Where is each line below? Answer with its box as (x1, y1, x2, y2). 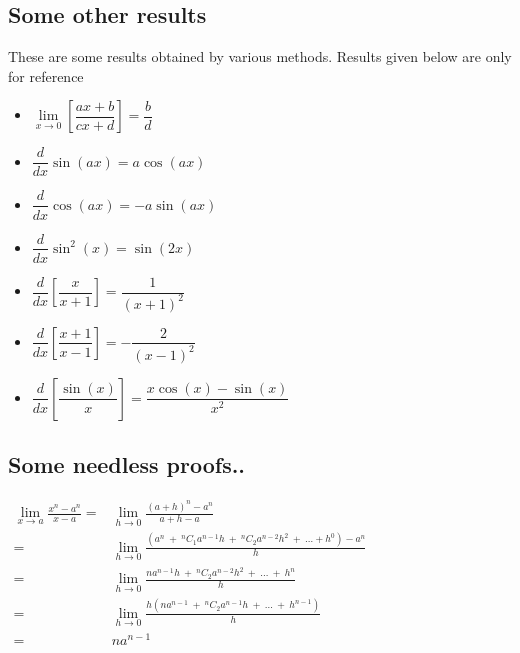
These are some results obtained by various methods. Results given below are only (8, 46, 512, 67)
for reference (8, 65, 84, 86)
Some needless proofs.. (8, 449, 246, 480)
